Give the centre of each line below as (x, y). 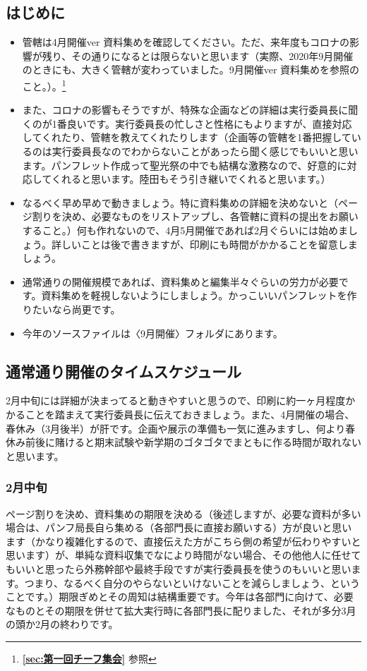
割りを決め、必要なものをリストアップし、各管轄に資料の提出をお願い (195, 216)
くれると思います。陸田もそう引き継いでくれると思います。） (191, 179)
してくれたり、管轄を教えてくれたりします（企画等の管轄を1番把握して (187, 137)
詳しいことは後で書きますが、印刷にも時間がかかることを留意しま (204, 244)
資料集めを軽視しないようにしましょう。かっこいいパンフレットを (194, 295)
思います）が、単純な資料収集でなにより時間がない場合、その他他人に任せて (183, 555)
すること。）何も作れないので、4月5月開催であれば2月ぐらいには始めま (185, 230)
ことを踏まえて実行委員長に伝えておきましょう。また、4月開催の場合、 (190, 414)
